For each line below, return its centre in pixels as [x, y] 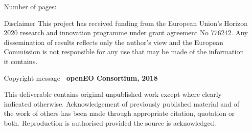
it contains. [21, 61]
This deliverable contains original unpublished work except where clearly [113, 94]
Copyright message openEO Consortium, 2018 [81, 77]
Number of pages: [30, 6]
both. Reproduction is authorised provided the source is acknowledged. [110, 122]
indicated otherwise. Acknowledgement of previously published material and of [122, 103]
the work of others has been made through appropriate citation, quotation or [119, 113]
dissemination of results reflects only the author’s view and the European [114, 42]
